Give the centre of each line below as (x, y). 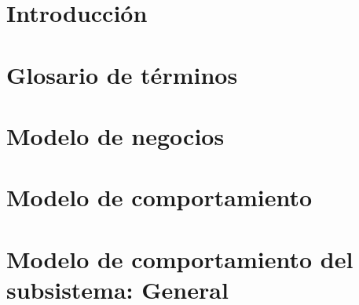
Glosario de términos (122, 74)
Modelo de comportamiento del (180, 258)
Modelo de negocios (115, 135)
